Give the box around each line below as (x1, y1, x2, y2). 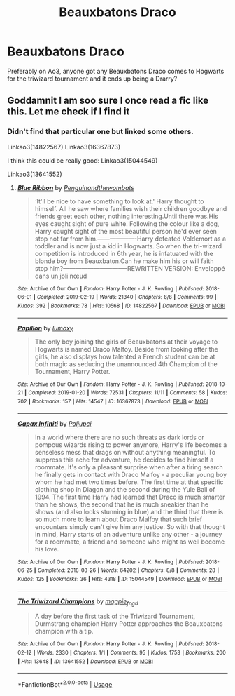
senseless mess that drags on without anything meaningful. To (34, 448, 215, 456)
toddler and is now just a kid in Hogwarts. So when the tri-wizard (34, 241, 222, 250)
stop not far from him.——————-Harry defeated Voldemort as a (34, 234, 226, 243)
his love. (34, 544, 59, 553)
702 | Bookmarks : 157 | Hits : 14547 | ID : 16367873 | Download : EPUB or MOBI (17, 398, 208, 405)
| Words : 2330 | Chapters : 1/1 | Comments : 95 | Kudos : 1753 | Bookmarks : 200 (33, 649, 226, 656)
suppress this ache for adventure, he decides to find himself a (34, 455, 214, 464)
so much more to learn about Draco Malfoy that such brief (34, 515, 203, 523)
